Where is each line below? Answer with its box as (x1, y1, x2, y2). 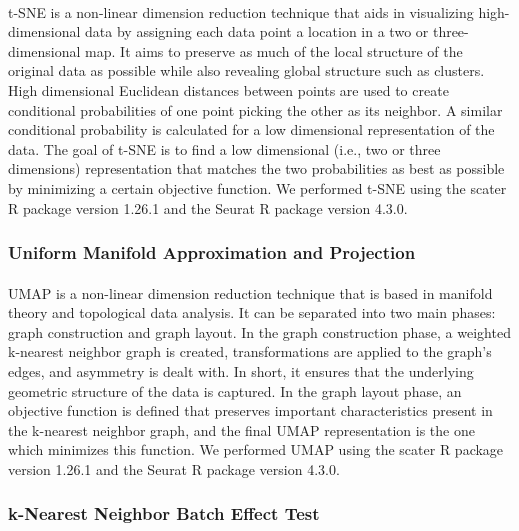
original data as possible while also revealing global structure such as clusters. (8, 60, 485, 81)
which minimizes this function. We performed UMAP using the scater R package (8, 439, 504, 460)
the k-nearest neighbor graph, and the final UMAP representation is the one (8, 419, 475, 440)
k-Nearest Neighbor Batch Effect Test (8, 501, 320, 526)
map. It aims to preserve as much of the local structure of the (85, 40, 463, 61)
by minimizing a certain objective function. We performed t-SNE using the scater (8, 177, 507, 198)
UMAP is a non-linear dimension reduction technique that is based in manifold (8, 282, 493, 303)
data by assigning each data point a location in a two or (85, 21, 429, 42)
